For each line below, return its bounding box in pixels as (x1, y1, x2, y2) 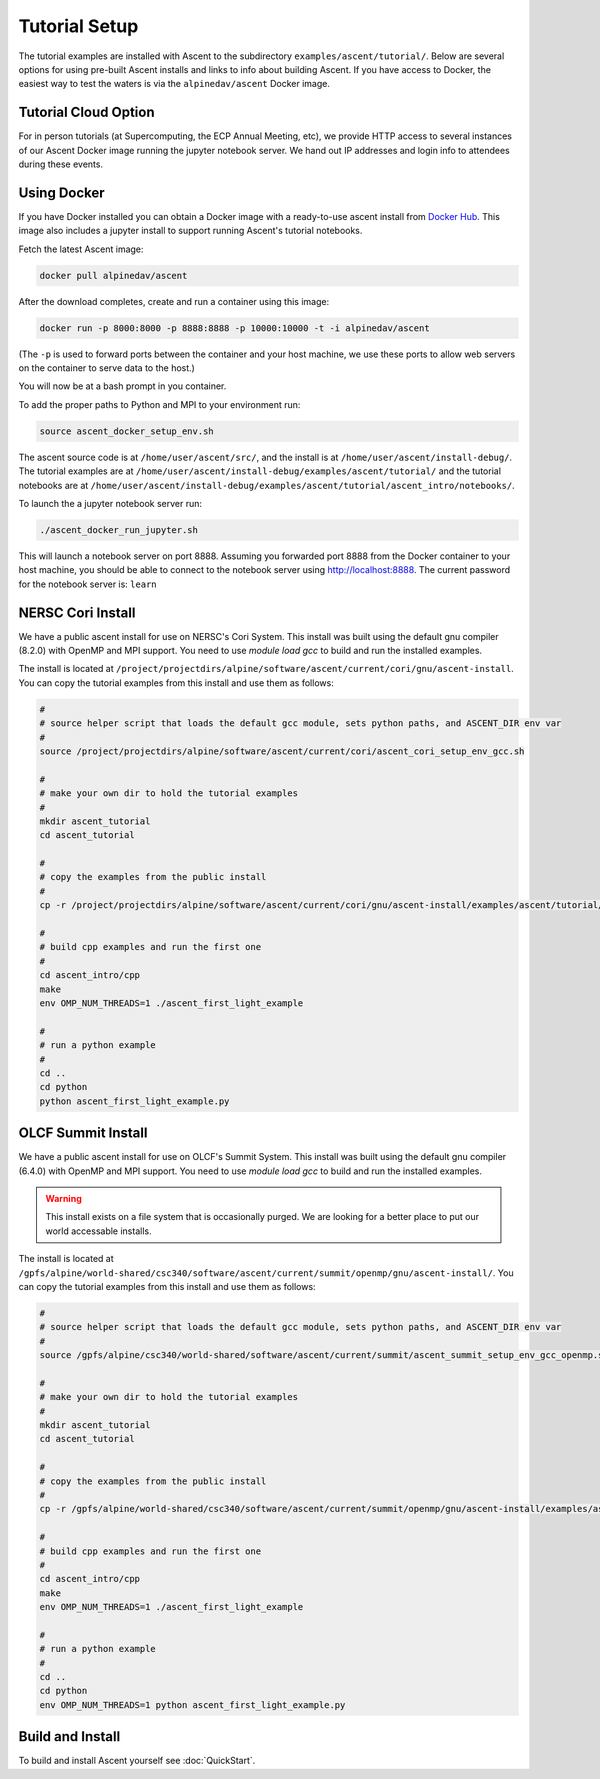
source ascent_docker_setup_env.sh (39, 425, 214, 437)
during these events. (18, 158, 104, 170)
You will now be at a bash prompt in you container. (18, 380, 227, 392)
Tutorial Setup (18, 15, 139, 37)
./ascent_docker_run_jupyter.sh (39, 524, 199, 535)
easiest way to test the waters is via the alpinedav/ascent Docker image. (18, 78, 330, 90)
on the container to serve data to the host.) (18, 362, 195, 374)
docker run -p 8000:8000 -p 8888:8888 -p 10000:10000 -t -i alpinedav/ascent (39, 322, 430, 334)
